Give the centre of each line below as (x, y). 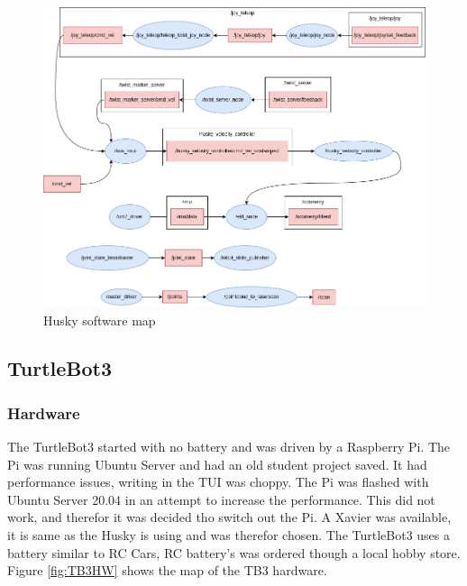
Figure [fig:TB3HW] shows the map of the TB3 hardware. (167, 570)
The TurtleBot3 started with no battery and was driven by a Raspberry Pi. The (229, 447)
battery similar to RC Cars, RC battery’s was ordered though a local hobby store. (234, 552)
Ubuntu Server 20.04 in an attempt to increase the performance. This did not (221, 499)
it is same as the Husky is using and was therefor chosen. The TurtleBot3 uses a (229, 535)
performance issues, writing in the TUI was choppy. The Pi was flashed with (218, 482)
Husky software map (100, 320)
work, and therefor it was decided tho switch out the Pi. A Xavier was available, (229, 517)
